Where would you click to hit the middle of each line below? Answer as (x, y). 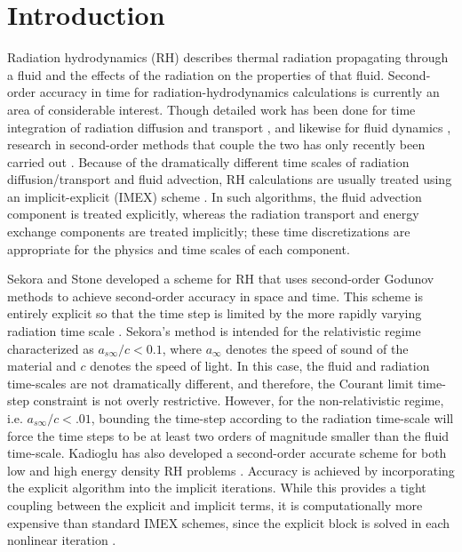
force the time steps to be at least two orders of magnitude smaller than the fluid (228, 435)
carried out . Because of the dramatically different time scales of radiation (208, 161)
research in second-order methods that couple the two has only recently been (216, 144)
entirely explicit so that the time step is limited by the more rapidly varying (215, 313)
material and (42, 366)
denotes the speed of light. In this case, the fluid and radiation (260, 366)
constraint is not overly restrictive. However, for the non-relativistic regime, (239, 400)
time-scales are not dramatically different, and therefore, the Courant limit (211, 383)
